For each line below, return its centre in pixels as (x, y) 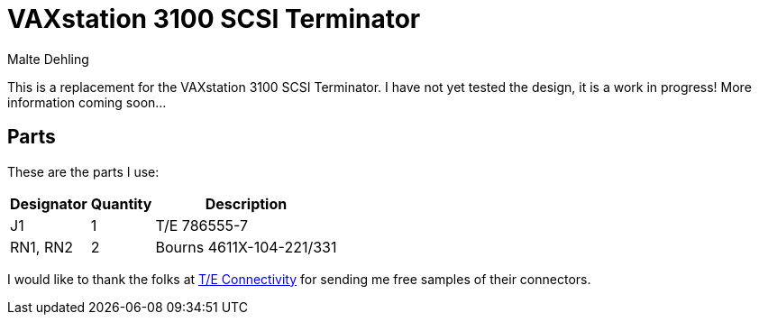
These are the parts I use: (83, 171)
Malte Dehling (48, 59)
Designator (49, 203)
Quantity (121, 203)
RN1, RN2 (42, 247)
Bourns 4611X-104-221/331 (246, 247)
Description (246, 203)
